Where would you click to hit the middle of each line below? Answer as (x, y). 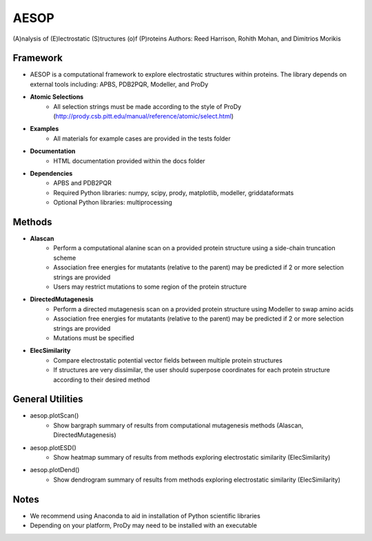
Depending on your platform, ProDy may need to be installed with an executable (144, 525)
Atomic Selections (57, 97)
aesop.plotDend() (55, 470)
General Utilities (48, 399)
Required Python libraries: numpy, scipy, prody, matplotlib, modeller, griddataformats (174, 192)
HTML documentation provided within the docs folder (130, 161)
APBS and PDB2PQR (82, 183)
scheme (65, 258)
